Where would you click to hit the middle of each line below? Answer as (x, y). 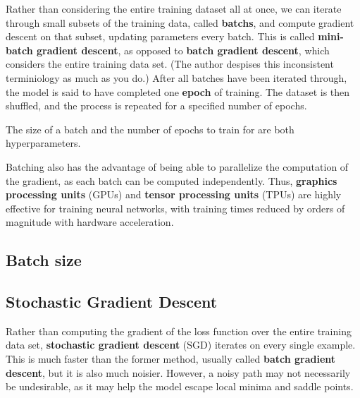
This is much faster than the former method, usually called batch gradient (171, 359)
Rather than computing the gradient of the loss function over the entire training (179, 331)
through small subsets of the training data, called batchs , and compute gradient (180, 22)
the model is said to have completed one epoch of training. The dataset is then (178, 91)
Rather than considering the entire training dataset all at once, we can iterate (174, 8)
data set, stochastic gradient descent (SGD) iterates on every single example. (181, 345)
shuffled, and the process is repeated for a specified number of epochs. (156, 105)
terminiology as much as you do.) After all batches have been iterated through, (176, 77)
